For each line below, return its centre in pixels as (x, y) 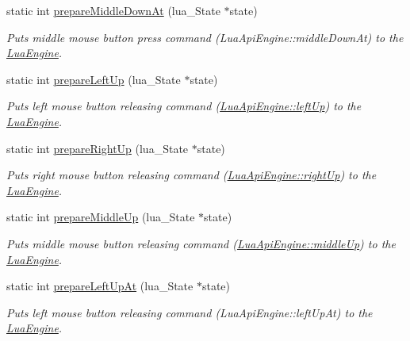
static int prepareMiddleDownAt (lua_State (113, 10)
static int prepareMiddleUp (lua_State (101, 217)
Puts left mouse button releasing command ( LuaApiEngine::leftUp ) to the (184, 106)
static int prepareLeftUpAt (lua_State (100, 286)
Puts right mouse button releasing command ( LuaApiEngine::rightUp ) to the (192, 175)
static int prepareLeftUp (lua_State (94, 79)
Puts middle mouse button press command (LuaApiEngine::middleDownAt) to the (205, 37)
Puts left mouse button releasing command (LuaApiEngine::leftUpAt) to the (190, 312)
